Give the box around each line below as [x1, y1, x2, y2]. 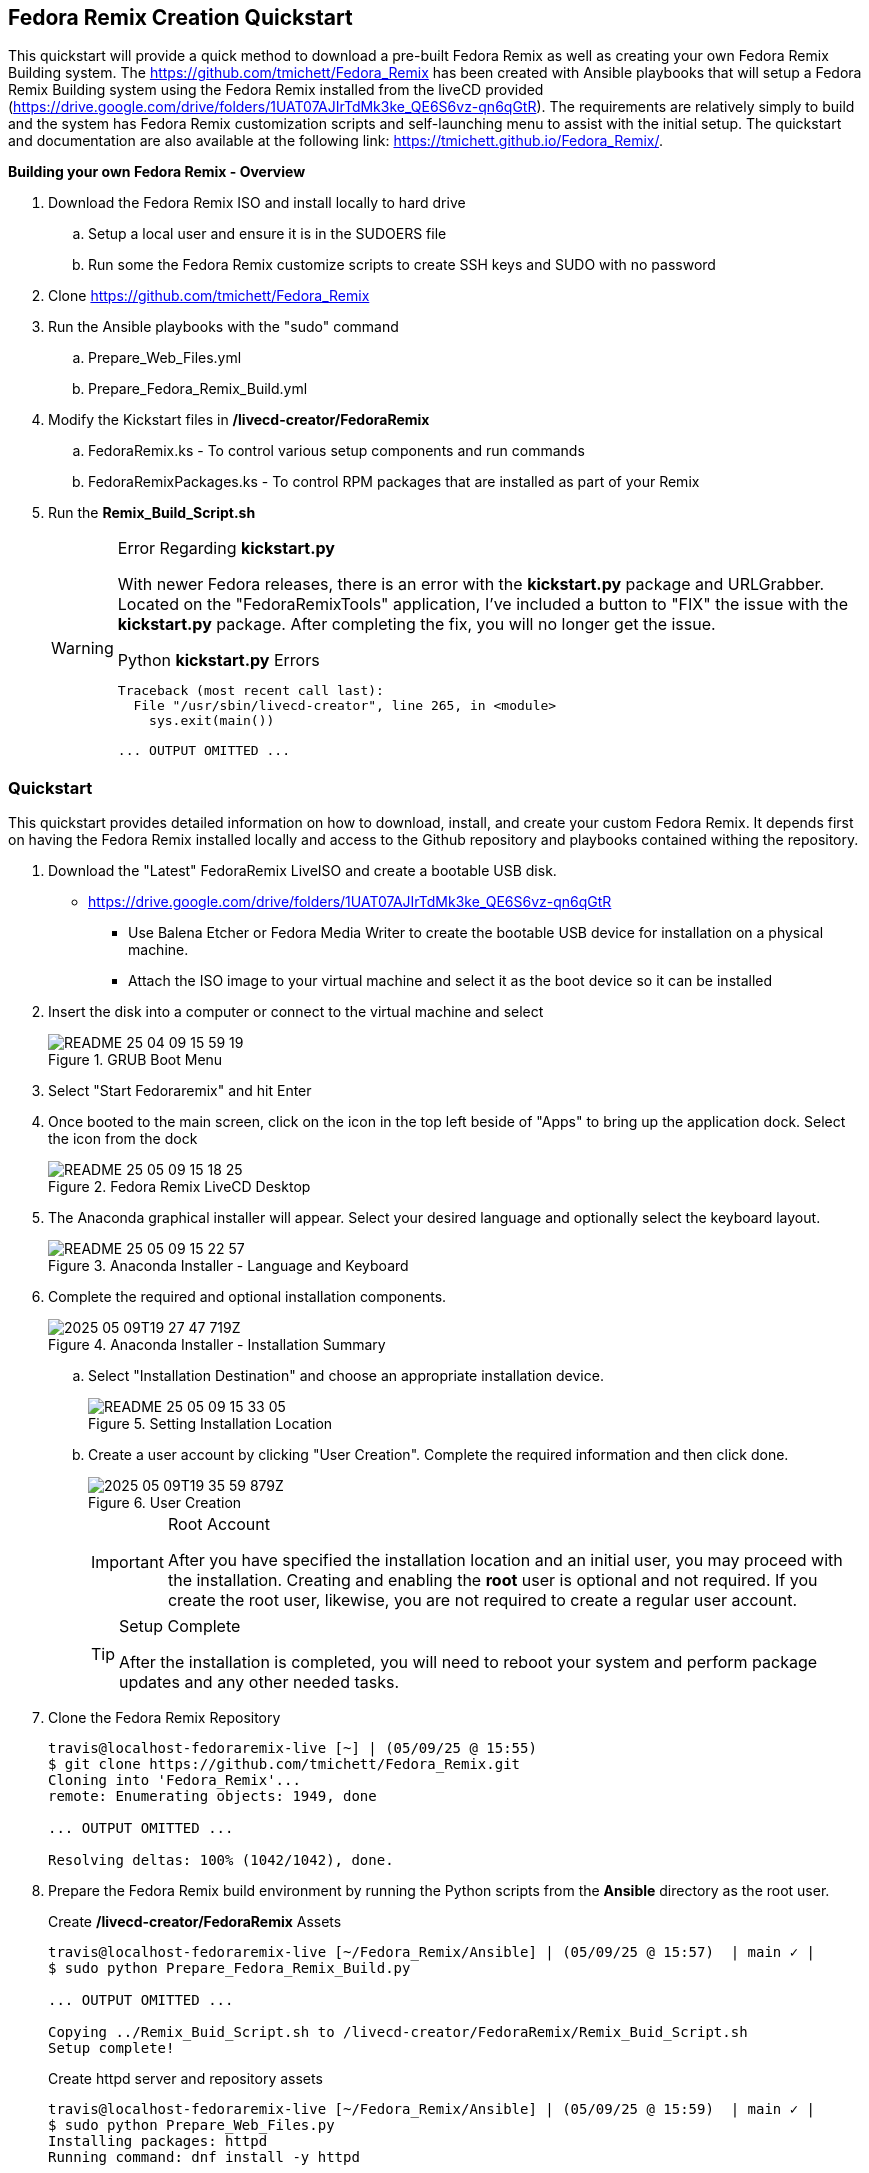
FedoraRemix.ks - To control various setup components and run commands [88, 442, 585, 460]
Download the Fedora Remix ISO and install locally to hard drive [48, 194, 466, 212]
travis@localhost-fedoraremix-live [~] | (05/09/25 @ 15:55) [48, 1740, 537, 1757]
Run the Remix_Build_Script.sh [48, 504, 256, 522]
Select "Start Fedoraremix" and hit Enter [48, 1082, 312, 1100]
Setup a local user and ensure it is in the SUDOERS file [88, 225, 447, 243]
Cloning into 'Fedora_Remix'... [48, 1772, 301, 1789]
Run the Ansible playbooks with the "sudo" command [48, 318, 399, 336]
